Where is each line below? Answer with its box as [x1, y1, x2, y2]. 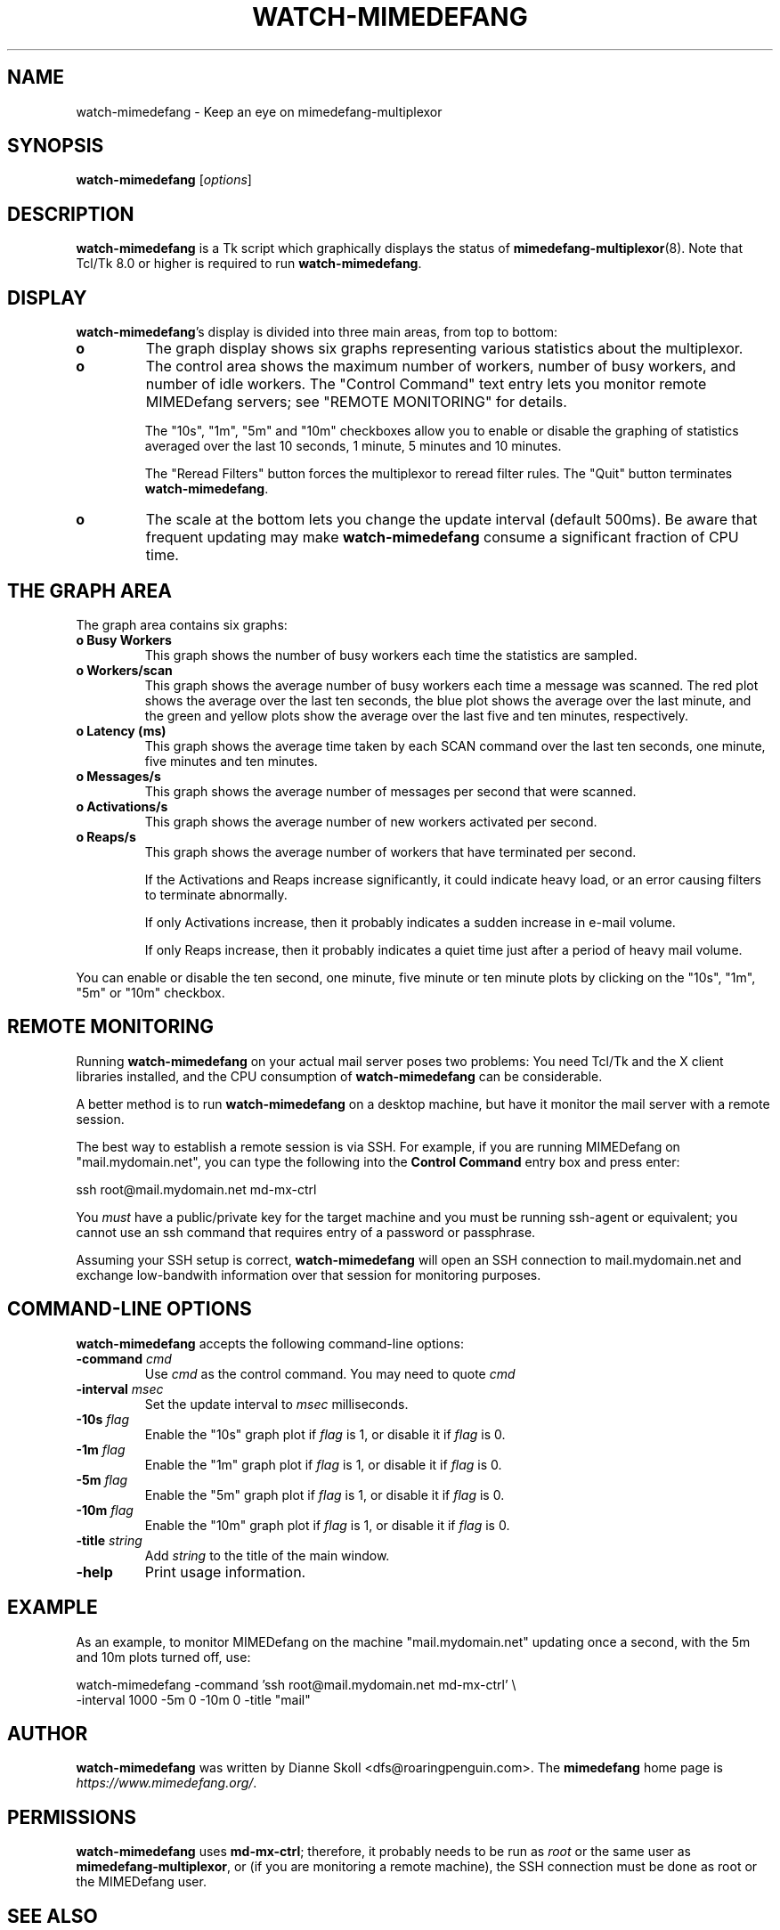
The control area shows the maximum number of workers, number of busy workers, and [145, 357, 736, 376]
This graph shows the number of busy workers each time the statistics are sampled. [144, 647, 638, 663]
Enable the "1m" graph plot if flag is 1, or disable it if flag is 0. [144, 1456, 502, 1472]
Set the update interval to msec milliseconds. [144, 1396, 409, 1412]
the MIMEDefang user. [76, 1874, 207, 1890]
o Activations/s [76, 798, 168, 814]
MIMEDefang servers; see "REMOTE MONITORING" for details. [145, 393, 567, 411]
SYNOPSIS [7, 134, 104, 158]
